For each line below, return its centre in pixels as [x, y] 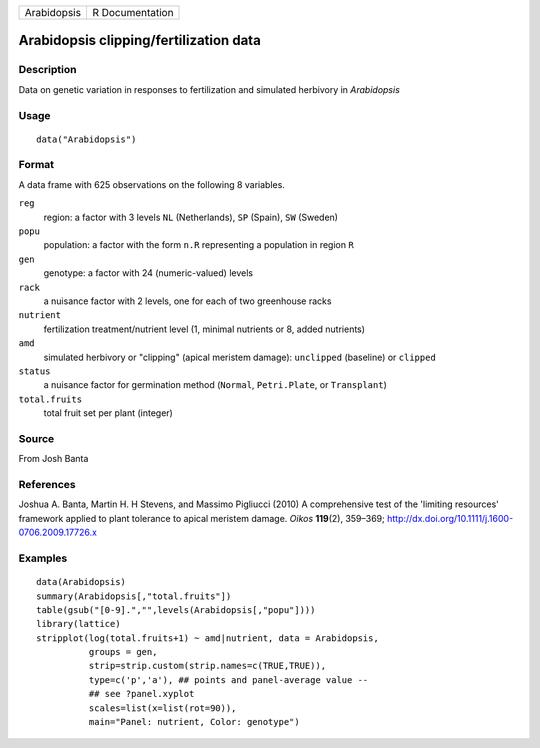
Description [47, 70]
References [47, 485]
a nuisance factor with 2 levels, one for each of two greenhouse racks [187, 301]
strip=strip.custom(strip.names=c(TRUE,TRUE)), [207, 666]
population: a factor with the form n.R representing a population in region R [198, 245]
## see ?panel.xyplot [141, 694]
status [34, 371]
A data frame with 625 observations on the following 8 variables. [151, 184]
